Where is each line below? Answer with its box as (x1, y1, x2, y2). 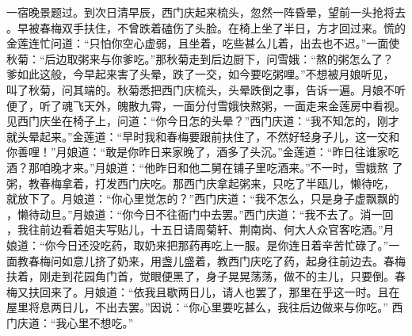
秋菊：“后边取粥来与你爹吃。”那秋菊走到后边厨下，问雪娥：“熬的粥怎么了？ (6, 50, 394, 67)
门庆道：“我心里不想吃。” (6, 314, 134, 330)
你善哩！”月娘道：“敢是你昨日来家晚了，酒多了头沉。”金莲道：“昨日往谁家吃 (6, 143, 399, 160)
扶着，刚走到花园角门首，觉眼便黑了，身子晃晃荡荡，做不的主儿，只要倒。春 (6, 268, 406, 284)
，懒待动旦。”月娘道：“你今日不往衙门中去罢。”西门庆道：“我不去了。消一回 (6, 205, 394, 222)
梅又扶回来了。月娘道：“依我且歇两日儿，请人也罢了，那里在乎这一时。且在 (6, 283, 400, 300)
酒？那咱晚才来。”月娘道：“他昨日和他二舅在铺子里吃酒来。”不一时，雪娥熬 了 (6, 158, 403, 175)
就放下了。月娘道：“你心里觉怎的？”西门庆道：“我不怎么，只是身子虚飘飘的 (6, 190, 399, 207)
